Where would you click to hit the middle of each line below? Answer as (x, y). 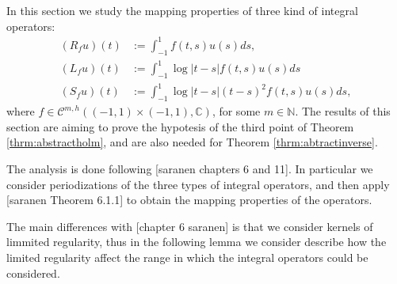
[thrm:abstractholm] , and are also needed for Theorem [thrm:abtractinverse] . (192, 142)
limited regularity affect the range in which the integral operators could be (187, 257)
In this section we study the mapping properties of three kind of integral (182, 10)
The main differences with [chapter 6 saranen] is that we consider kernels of (190, 226)
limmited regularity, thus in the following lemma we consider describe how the (197, 242)
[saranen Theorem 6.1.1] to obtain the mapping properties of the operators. (189, 200)
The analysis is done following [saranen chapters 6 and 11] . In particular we (190, 168)
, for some (236, 111)
